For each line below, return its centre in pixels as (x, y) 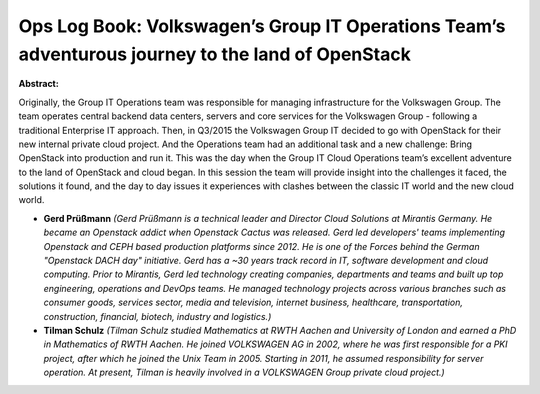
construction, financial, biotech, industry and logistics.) (157, 316)
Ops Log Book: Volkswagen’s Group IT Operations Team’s (262, 26)
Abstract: (38, 84)
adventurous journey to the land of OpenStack (215, 54)
